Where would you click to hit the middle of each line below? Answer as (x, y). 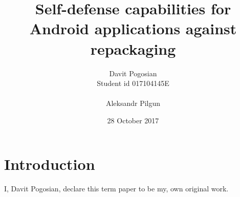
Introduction (50, 164)
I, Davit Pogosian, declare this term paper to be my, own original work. (116, 189)
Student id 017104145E (133, 83)
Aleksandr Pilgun (133, 103)
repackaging (133, 48)
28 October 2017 (133, 120)
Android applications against (133, 28)
